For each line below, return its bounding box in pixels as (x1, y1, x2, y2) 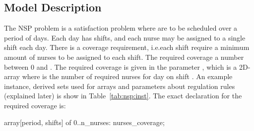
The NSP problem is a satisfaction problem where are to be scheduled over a (4, 23, 238, 33)
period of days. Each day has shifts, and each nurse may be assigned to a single (4, 32, 246, 43)
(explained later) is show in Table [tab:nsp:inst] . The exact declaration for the (4, 90, 242, 101)
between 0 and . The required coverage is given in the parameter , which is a (4, 61, 237, 72)
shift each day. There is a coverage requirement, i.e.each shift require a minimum (4, 42, 250, 52)
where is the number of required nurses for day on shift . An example (22, 71, 233, 82)
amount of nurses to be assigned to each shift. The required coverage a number (4, 51, 244, 62)
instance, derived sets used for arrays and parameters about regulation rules (4, 81, 235, 91)
